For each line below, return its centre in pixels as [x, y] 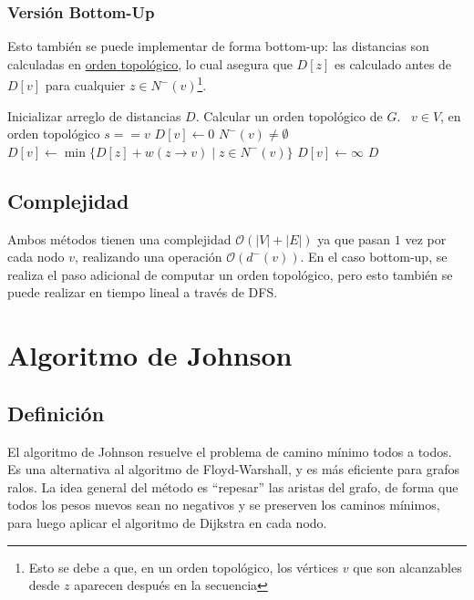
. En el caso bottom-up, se [374, 257]
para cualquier [85, 85]
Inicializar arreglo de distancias [94, 115]
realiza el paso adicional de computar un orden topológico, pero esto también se [230, 274]
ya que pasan [354, 238]
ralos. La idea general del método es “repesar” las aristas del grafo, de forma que [233, 486]
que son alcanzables [407, 567]
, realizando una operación [149, 257]
